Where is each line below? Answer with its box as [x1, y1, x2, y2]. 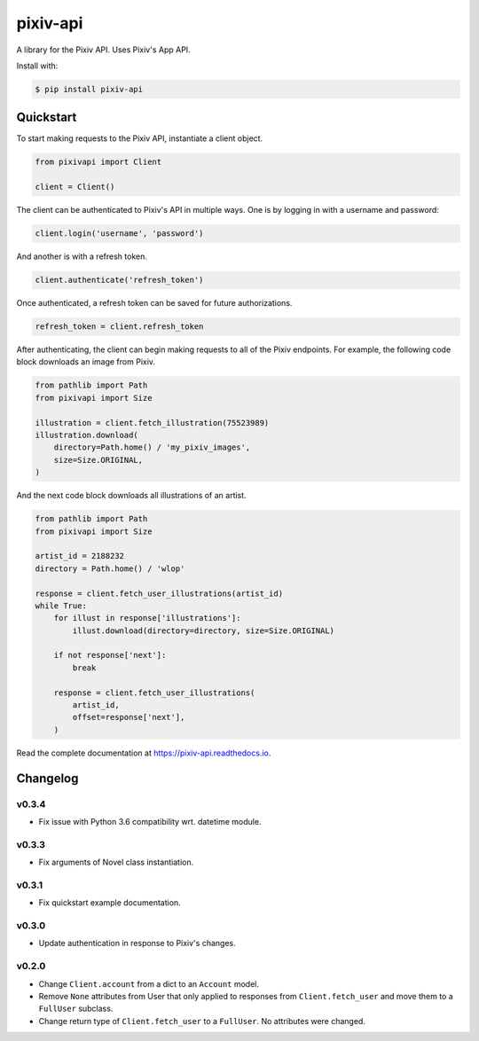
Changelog [16, 771, 79, 786]
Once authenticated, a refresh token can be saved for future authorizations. [16, 298, 293, 309]
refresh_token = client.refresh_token [35, 322, 204, 332]
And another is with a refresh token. [16, 251, 148, 262]
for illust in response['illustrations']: [53, 613, 241, 623]
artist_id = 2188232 [35, 551, 124, 561]
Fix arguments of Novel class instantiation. [38, 857, 194, 868]
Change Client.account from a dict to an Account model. [38, 978, 260, 989]
